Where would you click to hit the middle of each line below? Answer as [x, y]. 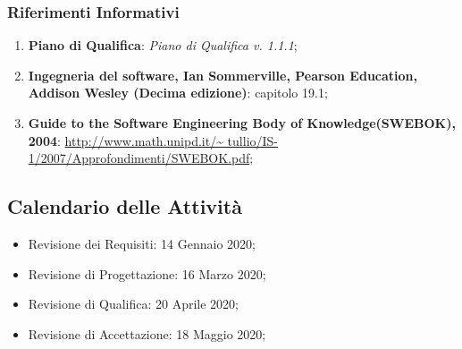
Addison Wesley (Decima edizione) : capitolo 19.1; [178, 93]
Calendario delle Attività [125, 206]
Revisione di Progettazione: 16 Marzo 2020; [147, 273]
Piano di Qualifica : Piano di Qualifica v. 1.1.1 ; [163, 45]
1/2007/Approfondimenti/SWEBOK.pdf [139, 158]
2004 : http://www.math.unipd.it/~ [126, 140]
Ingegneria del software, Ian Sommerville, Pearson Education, [223, 75]
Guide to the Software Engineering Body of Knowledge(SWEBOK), [242, 123]
